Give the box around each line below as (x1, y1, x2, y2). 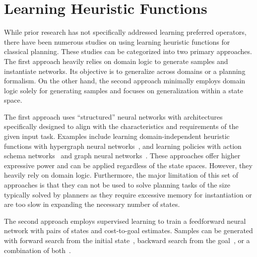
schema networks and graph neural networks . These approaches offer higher (4, 150, 241, 161)
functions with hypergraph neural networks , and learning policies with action (4, 140, 242, 151)
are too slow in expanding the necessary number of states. (4, 199, 180, 209)
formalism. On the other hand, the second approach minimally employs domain (4, 75, 246, 86)
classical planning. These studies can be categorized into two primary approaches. (4, 46, 252, 57)
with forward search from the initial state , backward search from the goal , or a (4, 235, 250, 245)
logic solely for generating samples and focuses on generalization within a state (4, 85, 244, 95)
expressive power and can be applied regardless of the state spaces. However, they (4, 160, 253, 170)
